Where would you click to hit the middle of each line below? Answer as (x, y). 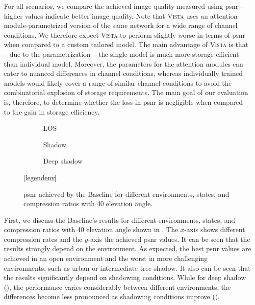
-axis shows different (215, 229)
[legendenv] (40, 177)
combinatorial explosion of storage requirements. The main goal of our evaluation (126, 92)
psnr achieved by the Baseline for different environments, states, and (127, 194)
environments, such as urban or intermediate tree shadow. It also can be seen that (127, 268)
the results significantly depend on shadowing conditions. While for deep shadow (125, 277)
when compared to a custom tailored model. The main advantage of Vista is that (126, 44)
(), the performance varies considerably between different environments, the (117, 287)
